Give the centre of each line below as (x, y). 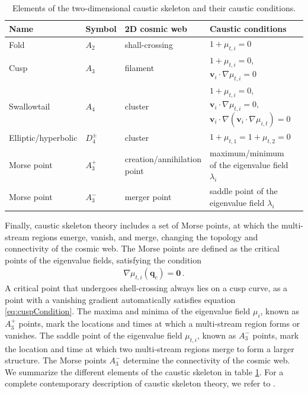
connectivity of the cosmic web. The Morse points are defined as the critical (142, 248)
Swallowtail (30, 106)
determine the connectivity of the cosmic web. (207, 360)
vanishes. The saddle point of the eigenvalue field (94, 335)
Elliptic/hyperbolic (43, 137)
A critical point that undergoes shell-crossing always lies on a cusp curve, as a (146, 288)
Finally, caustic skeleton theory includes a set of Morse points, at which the (142, 225)
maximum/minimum (247, 153)
